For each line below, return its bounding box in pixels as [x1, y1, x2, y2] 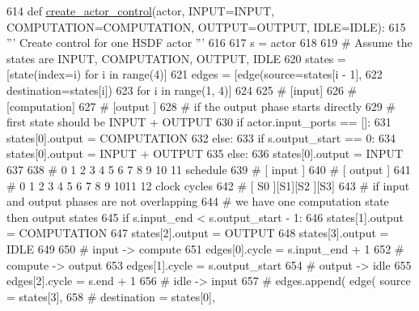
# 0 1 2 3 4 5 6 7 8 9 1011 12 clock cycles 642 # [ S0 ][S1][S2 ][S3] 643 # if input [6, 177, 410, 194]
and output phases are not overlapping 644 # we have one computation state [6, 193, 389, 210]
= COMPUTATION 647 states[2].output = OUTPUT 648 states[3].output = [6, 224, 389, 241]
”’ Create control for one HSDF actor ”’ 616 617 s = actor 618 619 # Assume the [6, 34, 413, 51]
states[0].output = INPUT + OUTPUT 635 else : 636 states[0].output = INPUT [6, 145, 404, 162]
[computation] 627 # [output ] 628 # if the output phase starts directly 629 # [6, 97, 396, 114]
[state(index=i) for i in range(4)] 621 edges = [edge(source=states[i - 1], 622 [6, 66, 383, 83]
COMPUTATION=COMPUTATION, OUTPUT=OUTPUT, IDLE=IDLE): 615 [6, 18, 406, 35]
